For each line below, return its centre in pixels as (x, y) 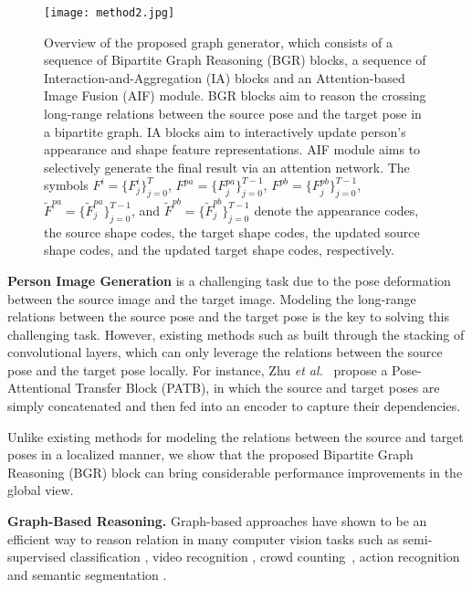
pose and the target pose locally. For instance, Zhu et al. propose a (198, 369)
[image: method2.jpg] (110, 13)
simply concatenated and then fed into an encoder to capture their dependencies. (234, 406)
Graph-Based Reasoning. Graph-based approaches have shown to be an (217, 521)
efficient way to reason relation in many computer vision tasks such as (203, 538)
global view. (41, 490)
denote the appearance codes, (336, 210)
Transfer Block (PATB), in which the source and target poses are (257, 388)
